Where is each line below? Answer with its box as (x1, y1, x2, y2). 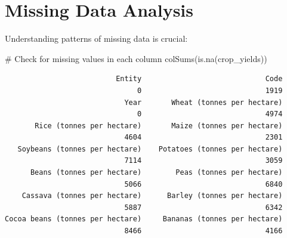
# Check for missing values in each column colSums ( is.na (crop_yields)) (5, 52, 267, 64)
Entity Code (116, 75, 283, 84)
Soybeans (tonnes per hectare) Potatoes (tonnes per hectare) (17, 144, 283, 153)
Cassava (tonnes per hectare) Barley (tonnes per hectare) (21, 191, 283, 200)
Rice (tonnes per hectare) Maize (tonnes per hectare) (35, 121, 283, 130)
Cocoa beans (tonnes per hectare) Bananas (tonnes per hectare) (5, 215, 283, 224)
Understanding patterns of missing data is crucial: (5, 32, 188, 45)
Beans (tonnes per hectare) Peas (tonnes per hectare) (30, 168, 283, 177)
